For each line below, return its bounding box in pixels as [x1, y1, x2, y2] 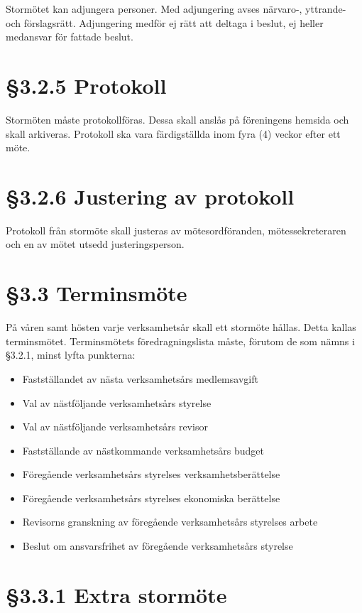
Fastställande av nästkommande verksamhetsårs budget [22, 443, 265, 457]
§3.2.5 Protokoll [6, 70, 167, 99]
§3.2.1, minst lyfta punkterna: [6, 347, 136, 362]
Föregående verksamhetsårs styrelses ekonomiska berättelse [22, 490, 280, 505]
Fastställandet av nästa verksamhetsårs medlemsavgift [22, 371, 258, 386]
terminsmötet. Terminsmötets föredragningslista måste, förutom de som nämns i [6, 333, 355, 348]
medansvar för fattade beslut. [6, 29, 133, 44]
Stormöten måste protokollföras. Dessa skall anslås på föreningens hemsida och [6, 112, 349, 126]
